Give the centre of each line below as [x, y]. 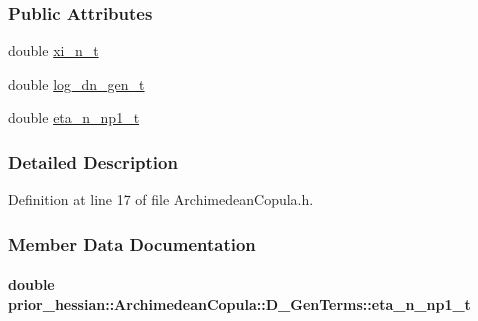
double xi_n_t [53, 50]
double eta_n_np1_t [74, 117]
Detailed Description [93, 161]
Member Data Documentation [132, 243]
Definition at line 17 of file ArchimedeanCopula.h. [161, 199]
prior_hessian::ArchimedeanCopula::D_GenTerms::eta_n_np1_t [239, 303]
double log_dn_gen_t [76, 83]
